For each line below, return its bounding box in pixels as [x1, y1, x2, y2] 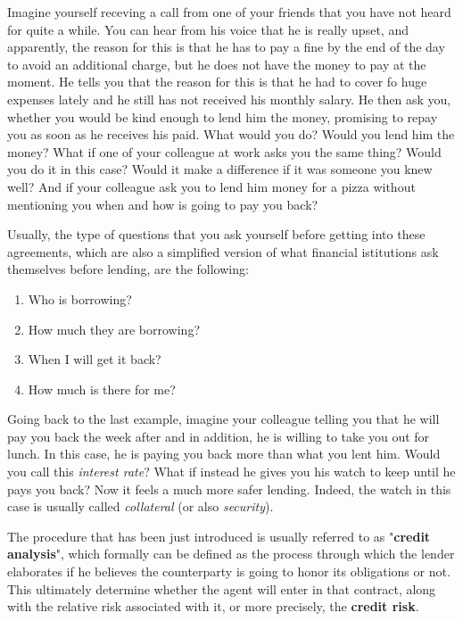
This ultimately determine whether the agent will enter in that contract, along [7, 579, 436, 598]
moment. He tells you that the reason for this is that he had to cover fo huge [7, 72, 427, 91]
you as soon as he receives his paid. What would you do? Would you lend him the [7, 125, 455, 144]
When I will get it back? [28, 350, 161, 368]
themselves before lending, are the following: [7, 260, 249, 278]
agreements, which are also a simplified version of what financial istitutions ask [7, 242, 439, 261]
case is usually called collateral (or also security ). [7, 497, 274, 516]
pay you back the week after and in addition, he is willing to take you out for [7, 426, 430, 445]
